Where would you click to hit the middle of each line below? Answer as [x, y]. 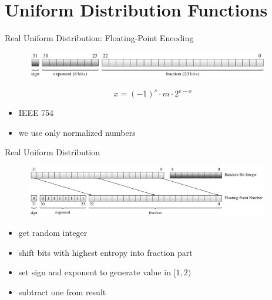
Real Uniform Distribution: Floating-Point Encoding [99, 38]
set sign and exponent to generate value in [95, 272]
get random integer [53, 233]
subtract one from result [62, 292]
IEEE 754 [36, 113]
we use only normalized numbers [77, 132]
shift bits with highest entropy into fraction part [105, 252]
